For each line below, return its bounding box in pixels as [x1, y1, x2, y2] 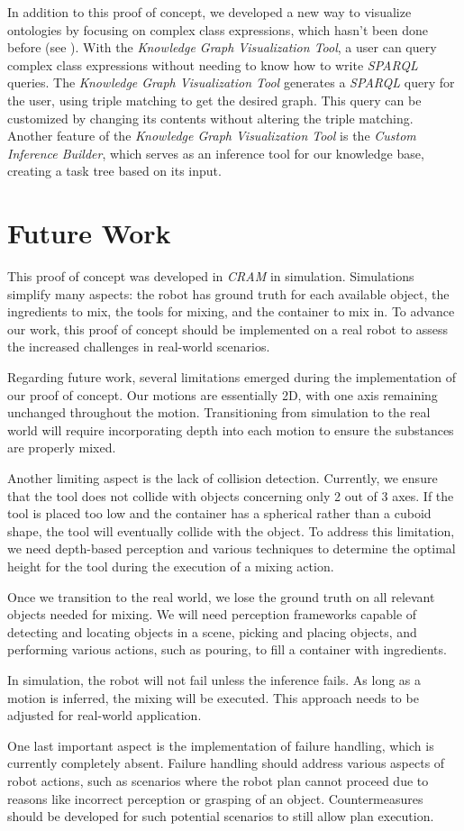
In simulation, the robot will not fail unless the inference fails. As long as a [7, 670, 422, 689]
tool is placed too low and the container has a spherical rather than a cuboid [7, 504, 432, 523]
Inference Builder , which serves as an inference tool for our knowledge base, [7, 143, 424, 162]
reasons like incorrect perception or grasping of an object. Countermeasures [7, 789, 423, 808]
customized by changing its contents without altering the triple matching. [7, 108, 414, 127]
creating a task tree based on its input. [7, 161, 222, 180]
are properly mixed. [7, 438, 116, 457]
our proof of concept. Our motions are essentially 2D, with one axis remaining [7, 385, 438, 404]
